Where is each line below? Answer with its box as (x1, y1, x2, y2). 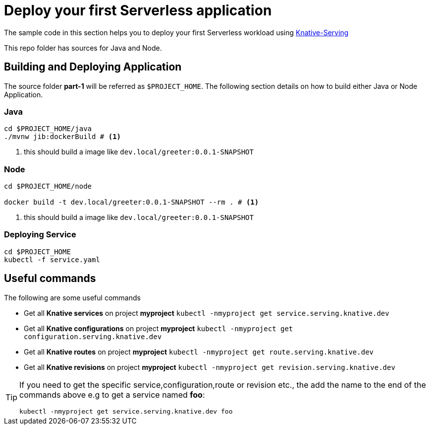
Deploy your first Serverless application (4, 2, 272, 19)
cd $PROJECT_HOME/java (4, 125, 92, 133)
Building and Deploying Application (4, 61, 182, 73)
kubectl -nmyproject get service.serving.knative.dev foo (19, 407, 233, 415)
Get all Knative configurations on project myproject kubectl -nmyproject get (24, 324, 293, 333)
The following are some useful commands (4, 293, 141, 302)
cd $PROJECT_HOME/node (4, 182, 92, 191)
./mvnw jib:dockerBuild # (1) (4, 133, 121, 141)
